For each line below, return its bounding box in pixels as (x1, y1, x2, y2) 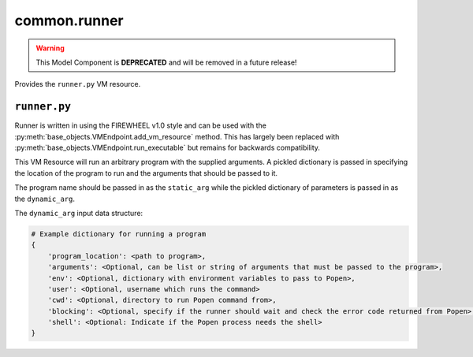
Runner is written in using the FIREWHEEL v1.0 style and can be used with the (14, 121, 267, 130)
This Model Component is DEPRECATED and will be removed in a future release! (35, 58, 297, 67)
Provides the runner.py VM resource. (14, 80, 141, 89)
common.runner (14, 12, 124, 29)
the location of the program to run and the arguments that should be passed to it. (14, 168, 278, 177)
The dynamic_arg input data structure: (14, 208, 143, 218)
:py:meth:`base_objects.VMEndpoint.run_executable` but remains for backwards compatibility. (14, 143, 321, 153)
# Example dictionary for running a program (31, 229, 207, 238)
